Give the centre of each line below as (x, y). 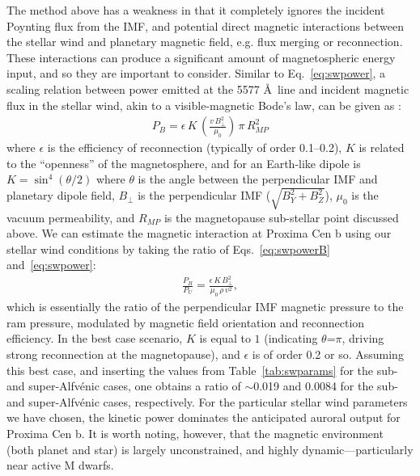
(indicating (291, 338)
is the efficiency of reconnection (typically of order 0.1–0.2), (195, 147)
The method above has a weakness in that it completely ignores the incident (196, 10)
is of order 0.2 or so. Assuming (328, 354)
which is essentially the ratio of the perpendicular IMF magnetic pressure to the (205, 307)
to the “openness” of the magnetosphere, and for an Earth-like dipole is (184, 163)
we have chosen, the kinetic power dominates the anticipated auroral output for (204, 417)
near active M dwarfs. (60, 465)
